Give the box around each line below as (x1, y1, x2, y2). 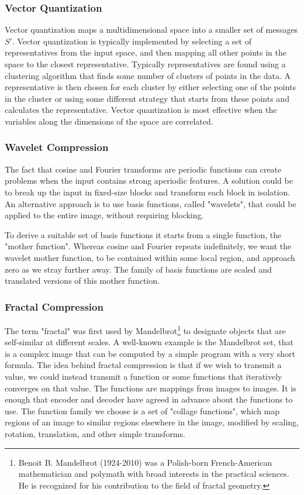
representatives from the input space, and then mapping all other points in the (5, 46, 286, 59)
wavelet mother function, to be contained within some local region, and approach (5, 251, 295, 263)
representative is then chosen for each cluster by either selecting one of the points (5, 81, 296, 93)
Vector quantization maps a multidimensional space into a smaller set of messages (5, 23, 298, 36)
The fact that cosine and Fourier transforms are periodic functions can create (5, 163, 282, 175)
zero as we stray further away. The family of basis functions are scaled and (5, 263, 272, 275)
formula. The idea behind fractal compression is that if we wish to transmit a (5, 359, 282, 371)
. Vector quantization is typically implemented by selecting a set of (12, 35, 251, 47)
